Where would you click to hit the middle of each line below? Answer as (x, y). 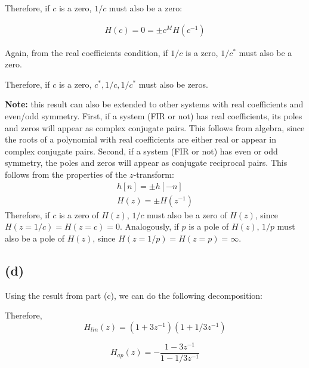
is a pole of (209, 226)
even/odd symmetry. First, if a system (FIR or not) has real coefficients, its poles (154, 116)
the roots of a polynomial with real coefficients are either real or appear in (141, 139)
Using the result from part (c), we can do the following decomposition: (134, 295)
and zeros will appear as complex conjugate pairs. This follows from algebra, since (155, 127)
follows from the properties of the (66, 174)
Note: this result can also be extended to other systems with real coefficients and (154, 104)
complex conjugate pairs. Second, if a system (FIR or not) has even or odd (141, 151)
